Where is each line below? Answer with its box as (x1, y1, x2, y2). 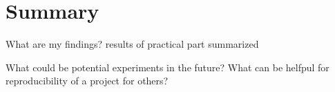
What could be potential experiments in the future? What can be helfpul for (6, 59, 329, 74)
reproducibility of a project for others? (6, 73, 169, 88)
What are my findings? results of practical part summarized (6, 37, 259, 51)
